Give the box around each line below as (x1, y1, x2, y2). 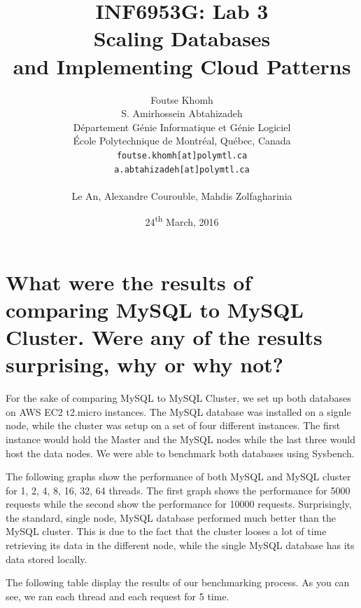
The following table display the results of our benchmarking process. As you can (6, 575, 350, 590)
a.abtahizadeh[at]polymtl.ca (114, 164, 250, 175)
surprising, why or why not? (6, 350, 284, 379)
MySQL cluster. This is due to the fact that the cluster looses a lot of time (6, 524, 327, 539)
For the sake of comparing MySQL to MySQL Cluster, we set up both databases (6, 391, 351, 405)
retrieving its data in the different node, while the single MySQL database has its (6, 538, 355, 553)
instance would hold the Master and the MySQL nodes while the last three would (6, 431, 355, 446)
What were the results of (6, 267, 252, 296)
